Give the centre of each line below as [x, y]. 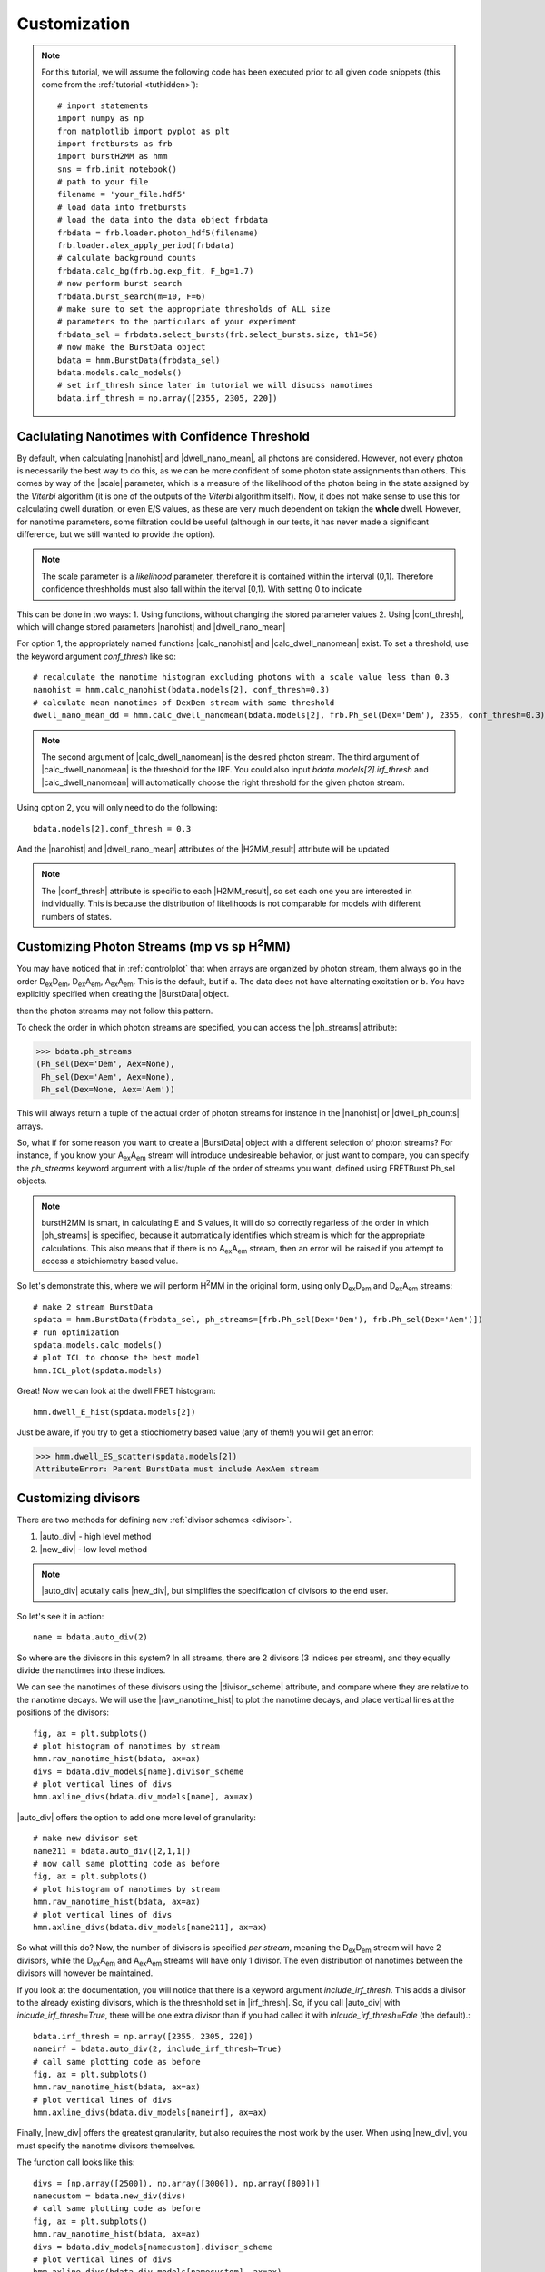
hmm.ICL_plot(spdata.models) [98, 1370]
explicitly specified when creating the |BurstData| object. [123, 994]
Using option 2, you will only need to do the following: [117, 808]
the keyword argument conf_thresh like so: [96, 656]
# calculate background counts [127, 258]
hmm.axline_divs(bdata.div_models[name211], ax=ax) [150, 1927]
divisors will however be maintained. [85, 1973]
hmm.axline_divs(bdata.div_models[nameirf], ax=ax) [150, 2113]
